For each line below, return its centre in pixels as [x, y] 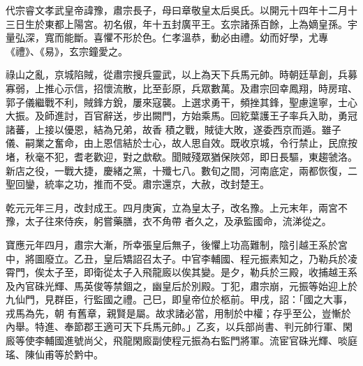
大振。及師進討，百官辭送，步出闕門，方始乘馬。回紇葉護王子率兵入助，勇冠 [181, 116]
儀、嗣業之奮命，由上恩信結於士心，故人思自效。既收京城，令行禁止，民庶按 [181, 143]
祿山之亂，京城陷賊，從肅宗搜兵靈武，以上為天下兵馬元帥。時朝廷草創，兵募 [181, 74]
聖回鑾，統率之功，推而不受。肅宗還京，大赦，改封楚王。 [138, 184]
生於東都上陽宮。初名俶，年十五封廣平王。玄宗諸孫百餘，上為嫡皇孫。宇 [191, 23]
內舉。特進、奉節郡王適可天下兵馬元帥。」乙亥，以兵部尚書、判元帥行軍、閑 [179, 327]
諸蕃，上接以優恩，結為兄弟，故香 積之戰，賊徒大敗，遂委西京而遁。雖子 [173, 129]
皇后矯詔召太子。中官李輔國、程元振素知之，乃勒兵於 [225, 258]
